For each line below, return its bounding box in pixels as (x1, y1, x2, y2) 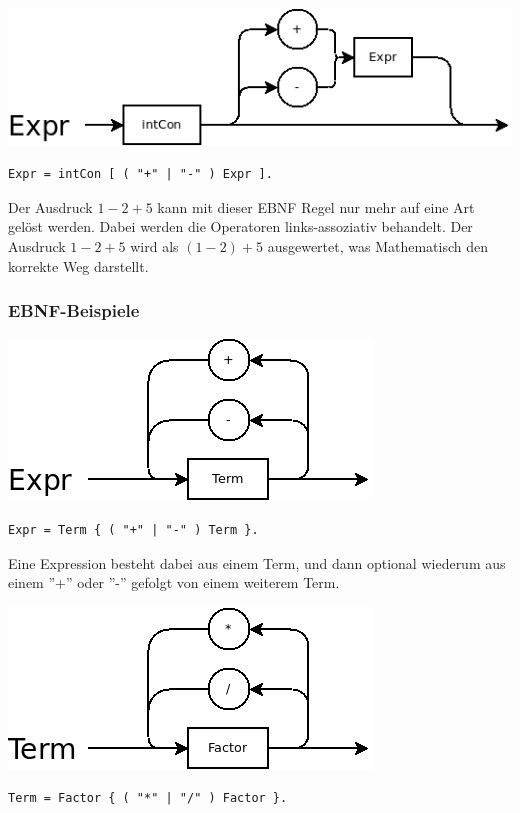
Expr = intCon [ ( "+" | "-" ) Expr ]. (8, 167, 273, 182)
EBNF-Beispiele (8, 298, 140, 323)
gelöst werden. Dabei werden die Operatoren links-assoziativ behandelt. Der (8, 216, 473, 237)
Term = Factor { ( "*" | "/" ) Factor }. (8, 791, 288, 806)
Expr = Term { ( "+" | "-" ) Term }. (8, 522, 259, 537)
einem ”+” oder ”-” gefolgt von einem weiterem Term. (8, 572, 340, 593)
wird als (130, 235, 179, 256)
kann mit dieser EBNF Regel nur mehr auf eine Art (157, 196, 475, 217)
